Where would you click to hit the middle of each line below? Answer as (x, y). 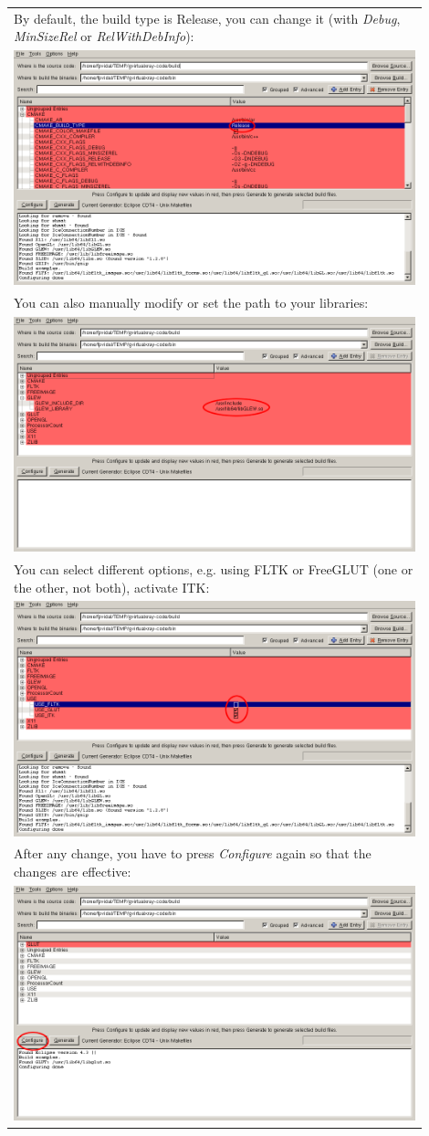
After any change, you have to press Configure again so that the (193, 853)
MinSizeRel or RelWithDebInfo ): (104, 36)
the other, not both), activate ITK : (112, 587)
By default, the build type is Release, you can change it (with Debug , (207, 18)
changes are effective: (73, 872)
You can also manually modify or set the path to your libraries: (191, 303)
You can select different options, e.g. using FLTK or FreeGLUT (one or (214, 569)
